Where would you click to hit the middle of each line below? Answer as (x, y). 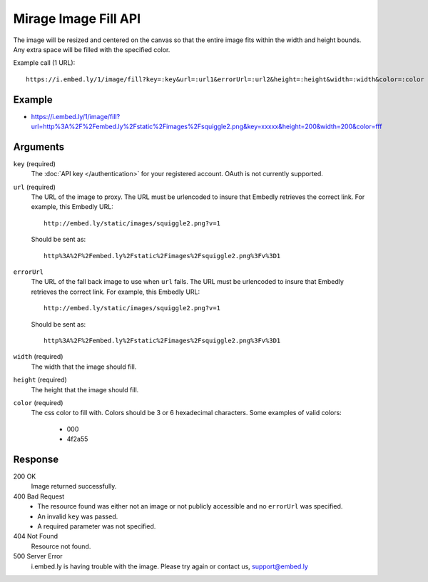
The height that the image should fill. (85, 389)
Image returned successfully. (74, 486)
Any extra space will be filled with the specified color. (92, 49)
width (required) (38, 357)
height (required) (40, 380)
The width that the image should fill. (84, 367)
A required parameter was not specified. (97, 526)
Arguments (39, 147)
